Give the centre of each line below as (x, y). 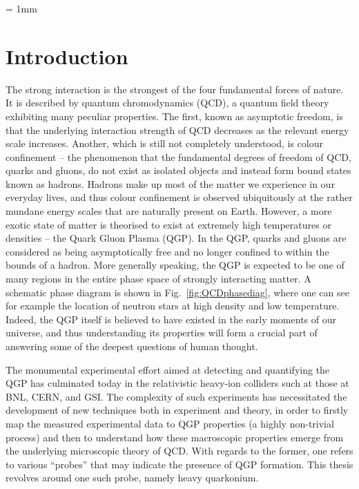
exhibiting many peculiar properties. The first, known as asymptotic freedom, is (174, 116)
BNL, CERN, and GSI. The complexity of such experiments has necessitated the (176, 396)
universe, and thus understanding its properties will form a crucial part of (162, 333)
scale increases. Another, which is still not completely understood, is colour (164, 143)
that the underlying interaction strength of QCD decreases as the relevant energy (177, 130)
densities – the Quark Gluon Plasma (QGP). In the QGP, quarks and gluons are (176, 238)
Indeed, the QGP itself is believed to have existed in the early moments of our (171, 319)
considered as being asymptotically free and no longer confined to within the (167, 251)
